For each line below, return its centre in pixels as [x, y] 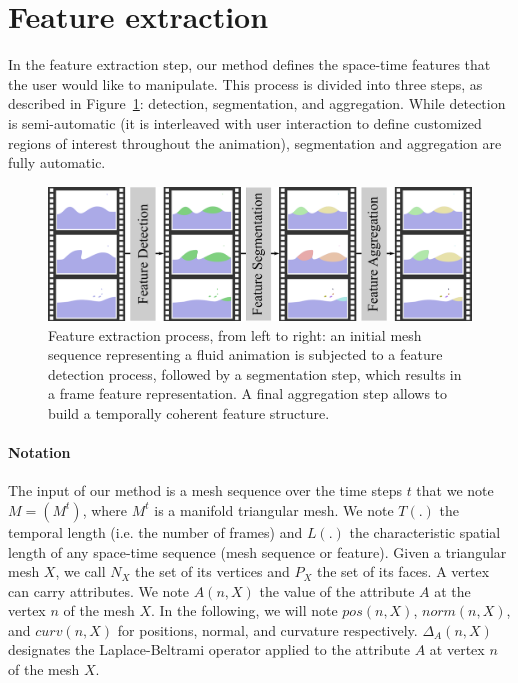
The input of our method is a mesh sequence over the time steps [205, 490]
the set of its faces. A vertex [403, 571]
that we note [455, 490]
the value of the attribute [337, 590]
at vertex [457, 649]
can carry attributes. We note [99, 590]
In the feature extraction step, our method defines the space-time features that [249, 64]
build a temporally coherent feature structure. [189, 412]
